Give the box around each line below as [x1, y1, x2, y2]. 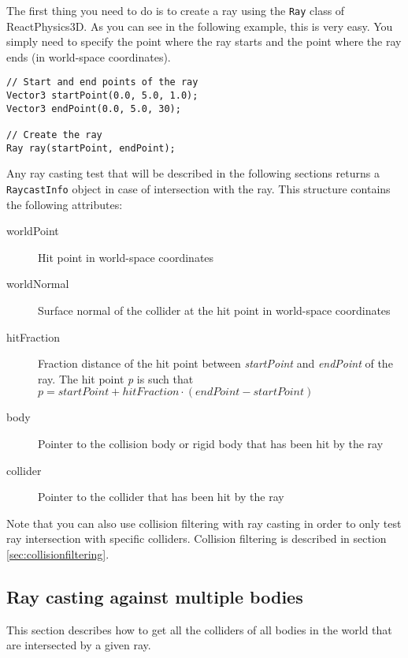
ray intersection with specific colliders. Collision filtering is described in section [6, 530, 387, 547]
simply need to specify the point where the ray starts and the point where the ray [6, 33, 402, 50]
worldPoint [6, 222, 59, 239]
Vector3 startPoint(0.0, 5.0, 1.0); [6, 90, 198, 102]
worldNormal [6, 275, 69, 292]
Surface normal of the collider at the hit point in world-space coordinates [38, 302, 391, 318]
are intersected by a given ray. [6, 637, 151, 653]
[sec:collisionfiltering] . [6, 545, 109, 562]
